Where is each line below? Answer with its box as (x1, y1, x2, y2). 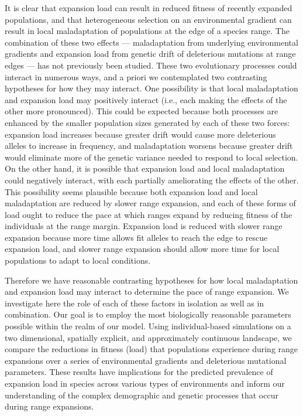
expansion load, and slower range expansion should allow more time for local (5, 243, 280, 255)
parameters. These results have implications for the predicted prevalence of (5, 366, 273, 378)
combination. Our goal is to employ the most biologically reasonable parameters (5, 308, 291, 320)
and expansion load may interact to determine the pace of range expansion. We (5, 285, 289, 298)
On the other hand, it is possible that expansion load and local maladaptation (5, 162, 285, 175)
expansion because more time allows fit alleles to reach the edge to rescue (5, 231, 268, 243)
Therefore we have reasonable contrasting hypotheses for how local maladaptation (5, 274, 298, 286)
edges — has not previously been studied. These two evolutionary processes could (5, 59, 297, 71)
